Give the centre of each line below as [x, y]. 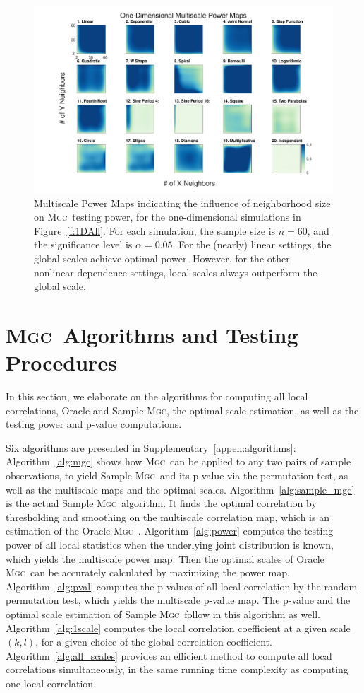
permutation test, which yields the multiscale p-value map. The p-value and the [178, 600]
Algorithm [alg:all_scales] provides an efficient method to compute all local [169, 655]
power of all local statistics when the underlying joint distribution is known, [170, 544]
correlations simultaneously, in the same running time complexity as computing [177, 669]
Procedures [61, 362]
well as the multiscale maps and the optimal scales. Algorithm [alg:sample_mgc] [180, 489]
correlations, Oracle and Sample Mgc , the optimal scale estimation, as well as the [182, 410]
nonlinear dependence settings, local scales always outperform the [176, 272]
